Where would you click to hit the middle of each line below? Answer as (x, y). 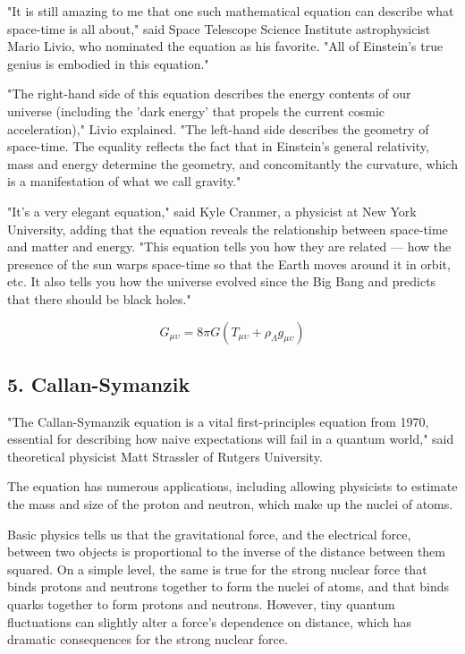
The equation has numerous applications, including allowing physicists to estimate (232, 486)
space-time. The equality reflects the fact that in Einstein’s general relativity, (218, 146)
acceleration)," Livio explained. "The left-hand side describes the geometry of (218, 128)
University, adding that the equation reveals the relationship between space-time (228, 229)
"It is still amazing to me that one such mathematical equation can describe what (231, 11)
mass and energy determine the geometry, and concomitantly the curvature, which (232, 163)
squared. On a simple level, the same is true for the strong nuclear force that (217, 569)
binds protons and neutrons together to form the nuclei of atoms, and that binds (228, 586)
